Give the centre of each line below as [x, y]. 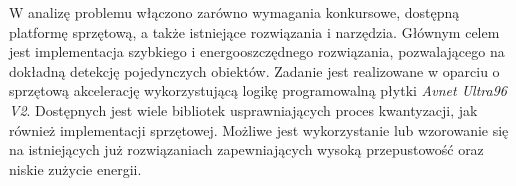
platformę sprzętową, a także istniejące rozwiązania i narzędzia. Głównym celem [254, 31]
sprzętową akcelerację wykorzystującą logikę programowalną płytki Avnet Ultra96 [258, 90]
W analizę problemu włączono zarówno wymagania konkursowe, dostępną [234, 12]
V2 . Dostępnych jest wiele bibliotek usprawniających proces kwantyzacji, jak [243, 109]
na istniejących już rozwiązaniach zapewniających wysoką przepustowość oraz [246, 149]
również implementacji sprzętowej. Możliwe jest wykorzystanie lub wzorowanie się [259, 129]
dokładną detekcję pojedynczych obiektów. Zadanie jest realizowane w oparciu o [254, 70]
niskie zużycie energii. [75, 168]
